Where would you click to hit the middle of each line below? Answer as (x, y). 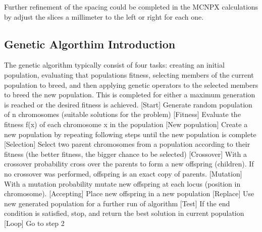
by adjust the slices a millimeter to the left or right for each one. (104, 16)
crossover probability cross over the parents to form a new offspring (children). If (129, 164)
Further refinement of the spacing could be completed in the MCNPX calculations (131, 7)
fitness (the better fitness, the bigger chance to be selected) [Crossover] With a (125, 154)
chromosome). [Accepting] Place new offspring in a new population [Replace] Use (129, 193)
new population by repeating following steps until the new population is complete (130, 134)
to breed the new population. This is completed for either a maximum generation (130, 95)
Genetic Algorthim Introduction (90, 44)
